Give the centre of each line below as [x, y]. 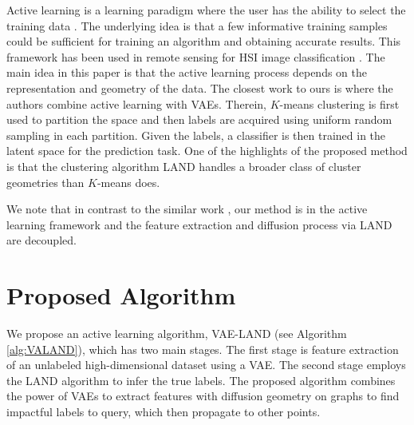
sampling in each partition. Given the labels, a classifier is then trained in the [196, 135]
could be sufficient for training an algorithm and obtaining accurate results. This [204, 41]
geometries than [45, 182]
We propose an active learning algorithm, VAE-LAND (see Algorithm [177, 334]
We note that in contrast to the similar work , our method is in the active [187, 209]
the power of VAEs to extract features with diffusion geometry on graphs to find [203, 396]
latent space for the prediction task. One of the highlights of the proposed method [207, 151]
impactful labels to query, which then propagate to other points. [164, 411]
